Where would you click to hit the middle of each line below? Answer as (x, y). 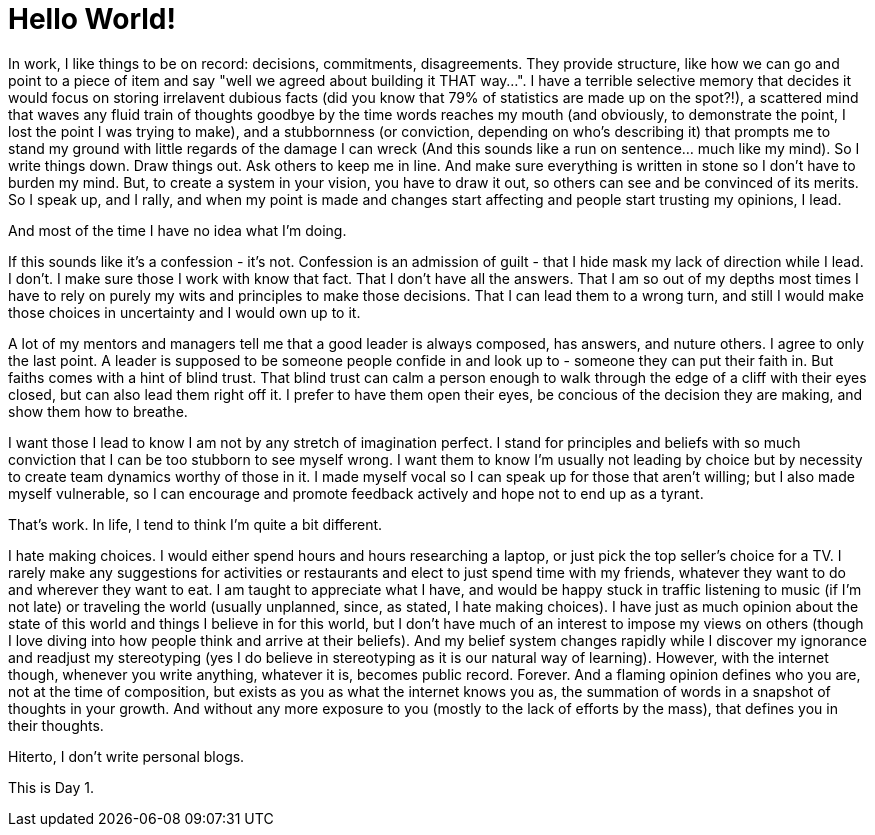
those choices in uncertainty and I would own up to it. (184, 312)
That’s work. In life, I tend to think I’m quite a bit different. (195, 524)
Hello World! (92, 19)
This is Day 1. (51, 787)
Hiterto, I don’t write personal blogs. (126, 756)
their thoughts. (56, 725)
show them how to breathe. (98, 411)
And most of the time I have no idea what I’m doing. (177, 230)
